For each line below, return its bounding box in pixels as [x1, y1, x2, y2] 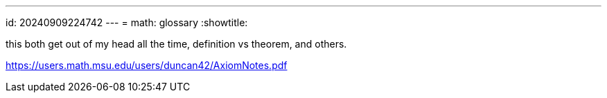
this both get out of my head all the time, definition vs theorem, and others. [6, 38, 347, 50]
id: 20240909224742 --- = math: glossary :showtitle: [6, 17, 248, 28]
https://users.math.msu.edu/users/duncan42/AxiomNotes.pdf [6, 59, 288, 71]
